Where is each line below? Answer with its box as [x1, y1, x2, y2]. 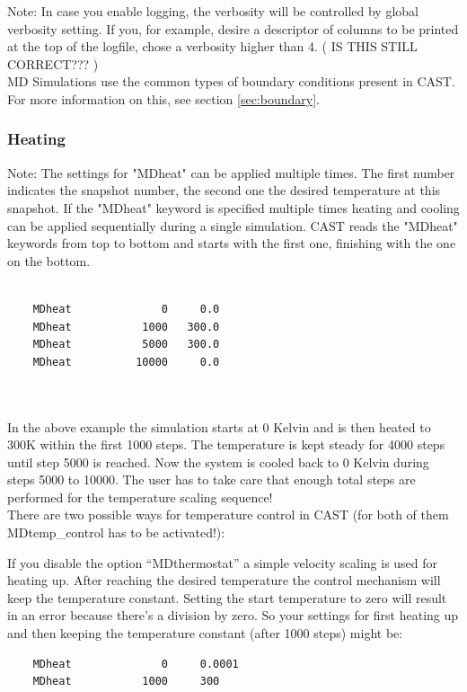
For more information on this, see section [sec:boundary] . [7, 89, 320, 108]
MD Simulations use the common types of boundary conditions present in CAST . [7, 72, 455, 91]
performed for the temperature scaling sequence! [7, 487, 273, 506]
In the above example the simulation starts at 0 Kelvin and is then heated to [7, 417, 431, 436]
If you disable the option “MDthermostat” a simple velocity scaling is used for [7, 553, 438, 572]
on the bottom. [7, 251, 91, 270]
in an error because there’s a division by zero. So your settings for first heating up [7, 606, 459, 625]
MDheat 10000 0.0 [32, 355, 220, 368]
